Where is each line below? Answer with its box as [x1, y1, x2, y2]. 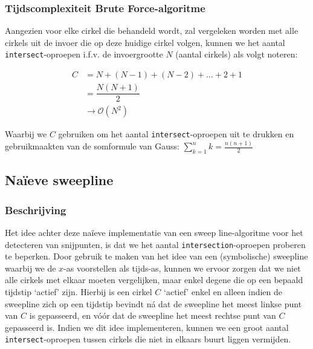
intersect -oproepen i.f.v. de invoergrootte [5, 48, 163, 60]
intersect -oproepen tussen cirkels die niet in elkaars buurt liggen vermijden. [5, 333, 291, 345]
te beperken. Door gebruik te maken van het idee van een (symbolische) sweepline [5, 250, 308, 263]
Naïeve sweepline [5, 171, 114, 189]
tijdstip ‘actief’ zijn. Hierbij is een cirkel [5, 285, 152, 298]
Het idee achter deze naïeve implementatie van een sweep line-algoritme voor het [5, 226, 303, 238]
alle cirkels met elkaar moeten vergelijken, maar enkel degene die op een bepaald [5, 273, 303, 286]
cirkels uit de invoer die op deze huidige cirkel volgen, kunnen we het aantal [5, 36, 285, 48]
